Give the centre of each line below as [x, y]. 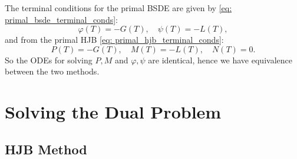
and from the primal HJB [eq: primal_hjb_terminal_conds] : [114, 40]
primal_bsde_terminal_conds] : [61, 19]
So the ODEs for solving [49, 60]
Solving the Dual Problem [113, 112]
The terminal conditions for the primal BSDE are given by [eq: [118, 8]
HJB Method [46, 149]
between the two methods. [52, 71]
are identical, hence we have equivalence [220, 60]
